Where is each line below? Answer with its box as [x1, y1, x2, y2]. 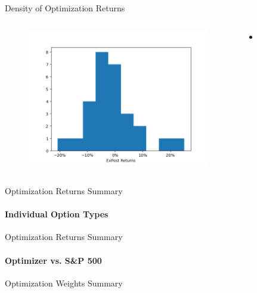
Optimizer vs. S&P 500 [5, 254, 102, 266]
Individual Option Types [5, 208, 109, 220]
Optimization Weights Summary [5, 276, 123, 289]
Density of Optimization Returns [5, 2, 125, 14]
